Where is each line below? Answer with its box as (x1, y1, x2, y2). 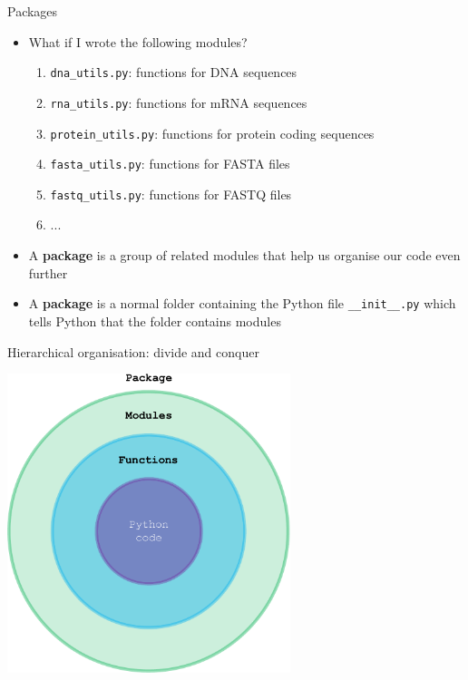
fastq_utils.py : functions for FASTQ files (50, 184, 292, 203)
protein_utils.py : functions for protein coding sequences (50, 123, 375, 142)
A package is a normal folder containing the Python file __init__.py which (28, 294, 456, 313)
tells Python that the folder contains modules (28, 311, 281, 330)
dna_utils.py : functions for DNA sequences (50, 63, 297, 82)
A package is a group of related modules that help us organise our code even (28, 246, 461, 265)
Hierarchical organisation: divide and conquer (7, 342, 259, 361)
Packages (7, 2, 58, 20)
